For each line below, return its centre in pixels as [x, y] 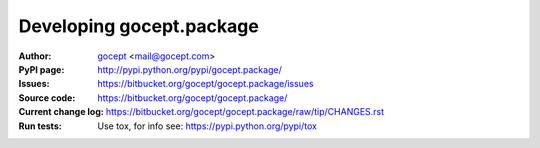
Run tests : [40, 126]
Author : [35, 56]
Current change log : [61, 112]
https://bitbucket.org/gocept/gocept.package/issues [205, 84]
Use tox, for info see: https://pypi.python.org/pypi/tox [207, 126]
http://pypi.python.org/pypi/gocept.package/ [189, 69]
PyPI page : [41, 69]
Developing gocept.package [138, 26]
